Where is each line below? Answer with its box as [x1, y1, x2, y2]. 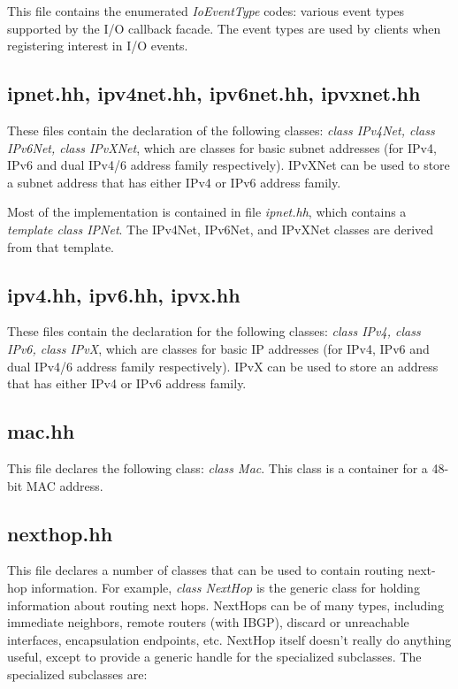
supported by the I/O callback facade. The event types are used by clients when [7, 19, 441, 37]
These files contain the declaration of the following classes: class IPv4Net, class [7, 120, 435, 139]
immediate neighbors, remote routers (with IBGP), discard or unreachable [7, 613, 409, 632]
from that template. [7, 237, 114, 256]
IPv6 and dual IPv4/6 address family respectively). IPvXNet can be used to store [7, 156, 450, 174]
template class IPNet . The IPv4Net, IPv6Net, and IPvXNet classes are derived [7, 219, 434, 238]
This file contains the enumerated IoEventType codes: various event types [7, 2, 405, 19]
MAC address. [26, 476, 103, 494]
